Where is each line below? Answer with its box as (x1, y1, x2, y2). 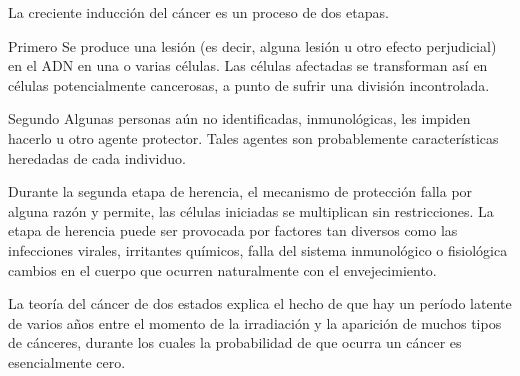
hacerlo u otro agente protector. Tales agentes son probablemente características (8, 127, 499, 148)
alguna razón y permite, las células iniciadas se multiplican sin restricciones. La (8, 200, 494, 221)
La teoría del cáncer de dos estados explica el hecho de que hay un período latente (8, 293, 512, 314)
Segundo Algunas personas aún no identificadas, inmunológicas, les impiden (8, 108, 471, 129)
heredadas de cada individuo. (8, 147, 186, 168)
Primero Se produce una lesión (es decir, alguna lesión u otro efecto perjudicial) (8, 35, 497, 56)
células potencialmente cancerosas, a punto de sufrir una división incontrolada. (8, 74, 490, 95)
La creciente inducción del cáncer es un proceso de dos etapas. (8, 2, 389, 22)
